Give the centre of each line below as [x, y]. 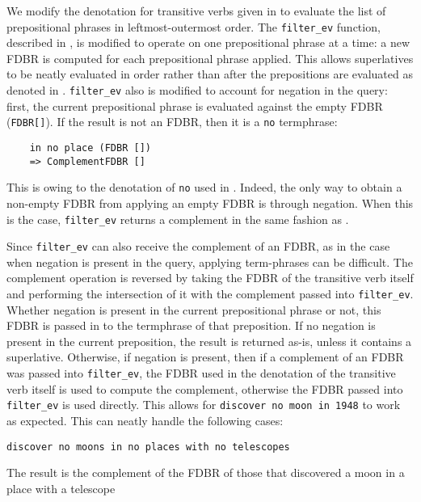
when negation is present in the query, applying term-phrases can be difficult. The [210, 262]
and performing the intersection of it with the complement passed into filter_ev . [210, 293]
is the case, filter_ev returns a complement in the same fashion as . [178, 219]
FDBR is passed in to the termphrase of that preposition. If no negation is [191, 325]
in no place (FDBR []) [90, 148]
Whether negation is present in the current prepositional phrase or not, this [194, 309]
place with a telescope [61, 488]
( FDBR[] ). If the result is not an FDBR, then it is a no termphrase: [172, 122]
